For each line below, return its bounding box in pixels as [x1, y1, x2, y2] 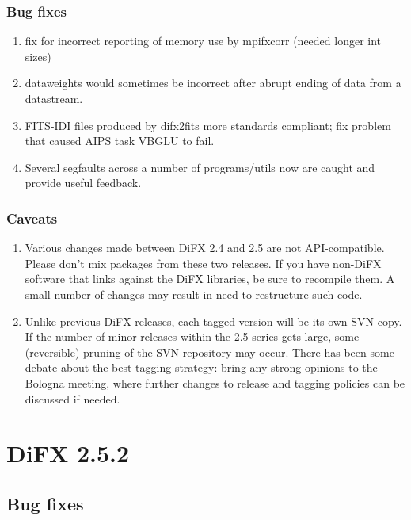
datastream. [25, 90, 83, 106]
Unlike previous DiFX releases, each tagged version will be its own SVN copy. [25, 312, 402, 329]
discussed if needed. [25, 390, 120, 407]
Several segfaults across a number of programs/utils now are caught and [25, 159, 375, 175]
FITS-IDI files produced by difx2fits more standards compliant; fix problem [25, 117, 391, 133]
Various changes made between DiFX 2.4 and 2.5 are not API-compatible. [25, 239, 385, 256]
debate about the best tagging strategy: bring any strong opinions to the [25, 359, 378, 376]
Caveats [6, 208, 58, 227]
